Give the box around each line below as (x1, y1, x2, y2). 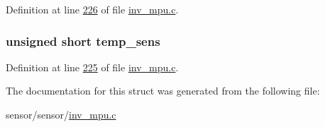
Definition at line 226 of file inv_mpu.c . (6, 2, 179, 16)
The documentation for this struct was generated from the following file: (6, 83, 320, 98)
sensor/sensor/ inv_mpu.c (6, 107, 116, 121)
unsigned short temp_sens (6, 32, 160, 49)
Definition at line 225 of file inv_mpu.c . (6, 59, 179, 74)
